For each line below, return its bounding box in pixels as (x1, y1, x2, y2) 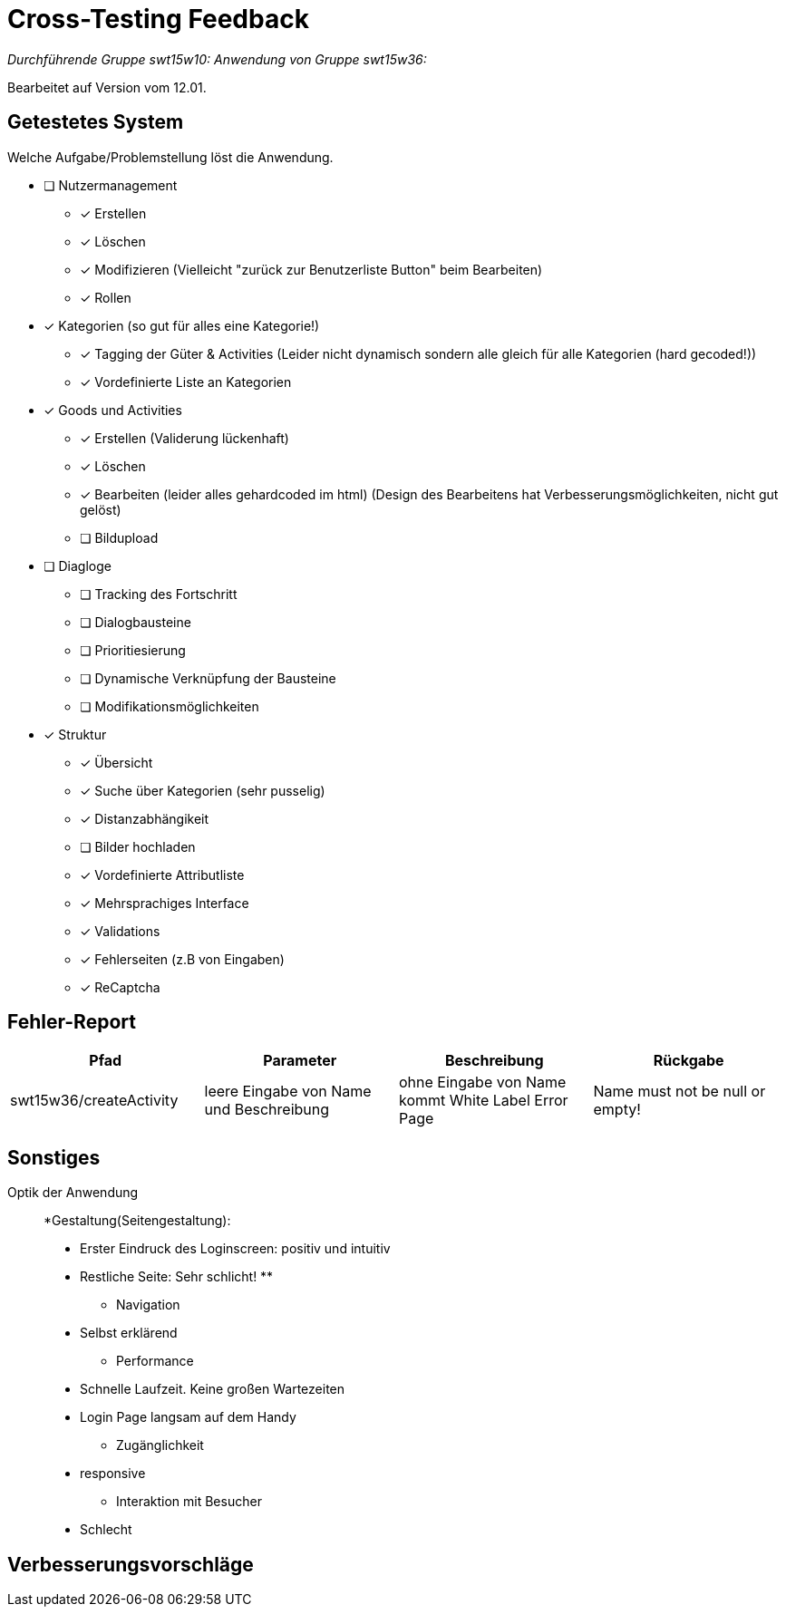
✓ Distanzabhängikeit (80, 810, 209, 826)
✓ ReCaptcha (80, 979, 160, 995)
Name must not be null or (593, 1082, 766, 1101)
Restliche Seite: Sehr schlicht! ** (80, 1269, 274, 1285)
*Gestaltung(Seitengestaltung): (44, 1213, 231, 1229)
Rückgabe (653, 1051, 724, 1070)
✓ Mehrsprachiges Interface (80, 894, 249, 911)
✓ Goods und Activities (44, 401, 182, 418)
